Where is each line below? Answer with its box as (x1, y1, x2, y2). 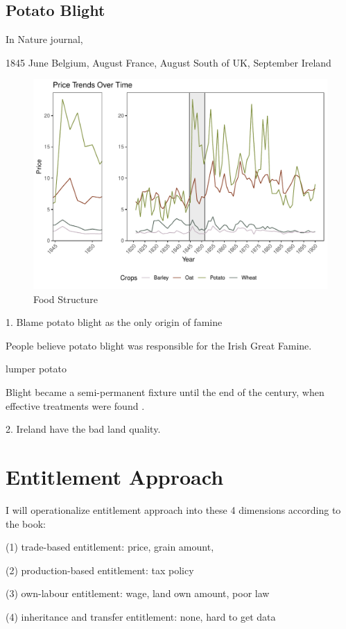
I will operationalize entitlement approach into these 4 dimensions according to (6, 502, 341, 517)
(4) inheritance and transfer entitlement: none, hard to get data (6, 609, 276, 623)
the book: (6, 516, 46, 531)
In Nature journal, (6, 32, 83, 46)
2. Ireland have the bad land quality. (6, 422, 161, 436)
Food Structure (33, 291, 98, 306)
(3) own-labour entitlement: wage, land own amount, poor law (6, 586, 270, 601)
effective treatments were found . (6, 398, 145, 413)
